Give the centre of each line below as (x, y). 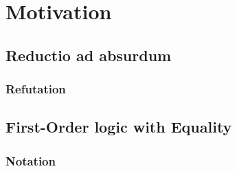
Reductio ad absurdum (89, 55)
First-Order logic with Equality (119, 127)
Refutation (36, 89)
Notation (31, 160)
